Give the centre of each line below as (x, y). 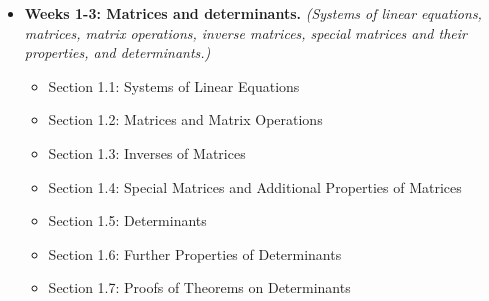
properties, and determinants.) (117, 52)
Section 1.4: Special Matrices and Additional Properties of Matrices (255, 186)
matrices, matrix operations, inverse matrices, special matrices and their (245, 32)
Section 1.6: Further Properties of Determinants (195, 253)
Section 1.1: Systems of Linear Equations (174, 85)
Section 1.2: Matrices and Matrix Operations (185, 119)
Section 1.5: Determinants (127, 220)
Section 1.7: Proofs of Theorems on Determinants (199, 287)
